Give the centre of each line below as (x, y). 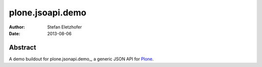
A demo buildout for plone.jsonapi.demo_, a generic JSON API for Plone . (81, 59)
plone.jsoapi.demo (48, 13)
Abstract (23, 47)
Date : (15, 33)
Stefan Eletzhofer (65, 27)
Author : (17, 27)
